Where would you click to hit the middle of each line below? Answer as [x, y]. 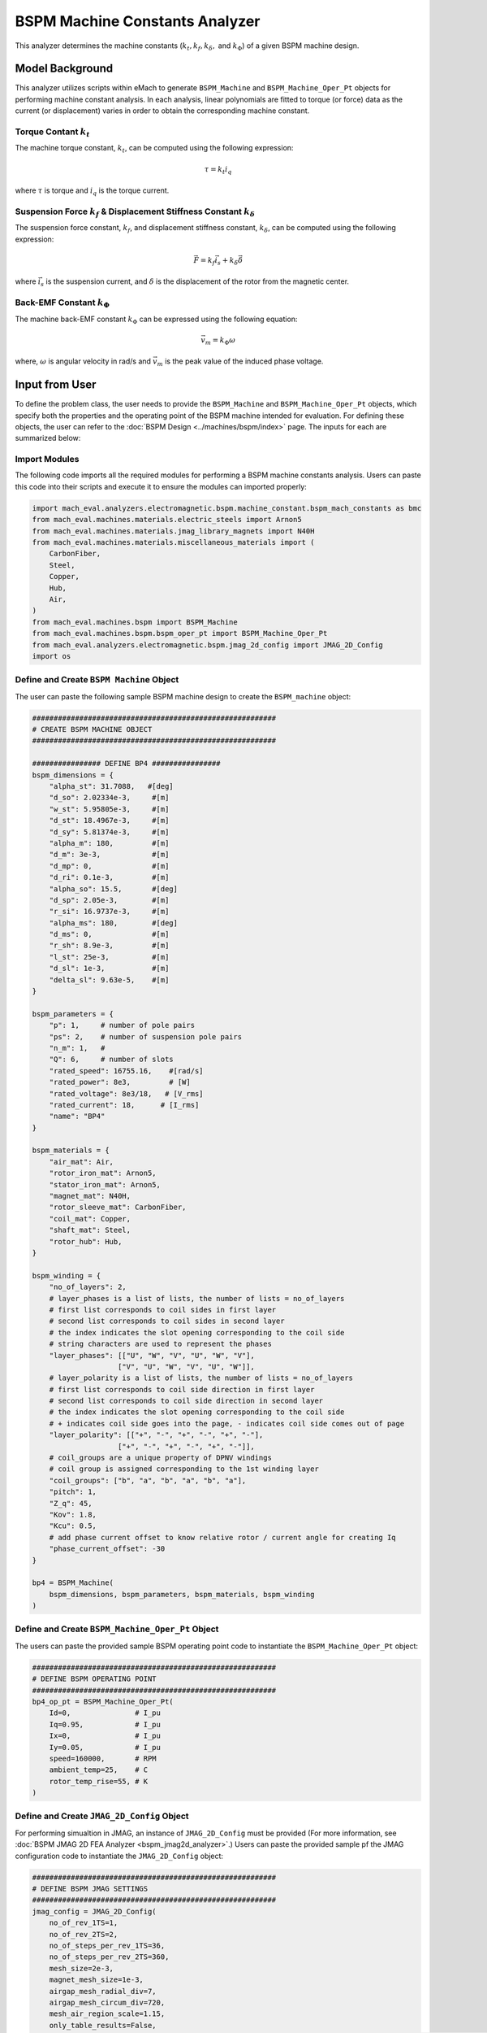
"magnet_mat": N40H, [90, 1196]
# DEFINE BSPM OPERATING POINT [95, 1679]
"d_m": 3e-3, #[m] [109, 855]
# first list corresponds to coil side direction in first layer [182, 1389]
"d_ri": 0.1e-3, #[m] [109, 877]
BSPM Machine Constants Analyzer [138, 21]
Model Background [64, 69]
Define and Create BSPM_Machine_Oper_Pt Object [117, 1629]
